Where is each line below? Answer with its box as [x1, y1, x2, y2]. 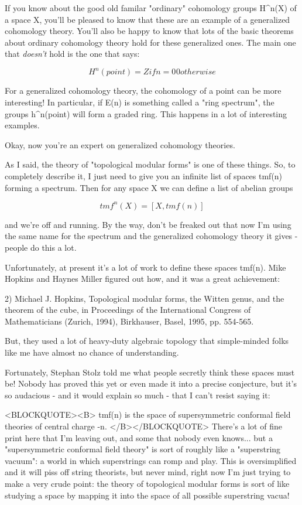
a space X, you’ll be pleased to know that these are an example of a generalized [5, 13, 290, 25]
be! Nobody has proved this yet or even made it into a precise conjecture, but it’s [5, 377, 297, 390]
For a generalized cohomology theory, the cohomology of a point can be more [5, 84, 282, 97]
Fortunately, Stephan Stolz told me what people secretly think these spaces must [5, 366, 295, 378]
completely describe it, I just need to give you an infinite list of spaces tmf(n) [5, 170, 283, 182]
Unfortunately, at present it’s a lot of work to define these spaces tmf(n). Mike [5, 261, 286, 273]
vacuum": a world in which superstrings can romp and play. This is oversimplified [5, 454, 297, 466]
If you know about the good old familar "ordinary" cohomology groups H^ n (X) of [5, 2, 297, 13]
